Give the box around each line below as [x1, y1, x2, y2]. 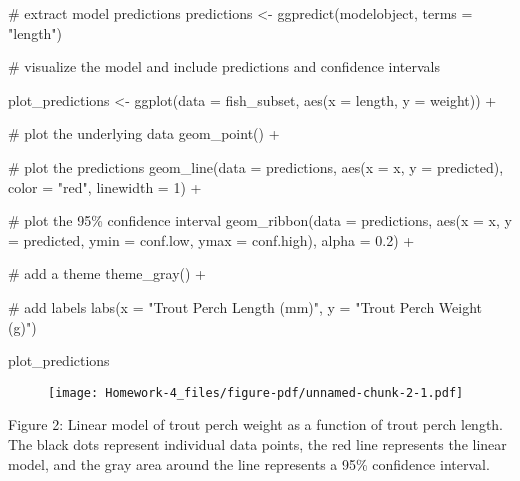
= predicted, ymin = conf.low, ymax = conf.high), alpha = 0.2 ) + [8, 229, 415, 250]
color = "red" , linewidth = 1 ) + [8, 176, 202, 197]
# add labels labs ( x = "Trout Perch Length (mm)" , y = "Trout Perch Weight [8, 296, 483, 317]
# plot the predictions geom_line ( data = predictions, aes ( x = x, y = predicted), [8, 156, 504, 177]
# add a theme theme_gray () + [8, 263, 206, 284]
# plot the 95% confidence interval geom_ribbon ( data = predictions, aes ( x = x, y [8, 210, 512, 231]
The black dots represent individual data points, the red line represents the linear [8, 433, 507, 454]
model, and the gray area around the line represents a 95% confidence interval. [8, 453, 490, 474]
